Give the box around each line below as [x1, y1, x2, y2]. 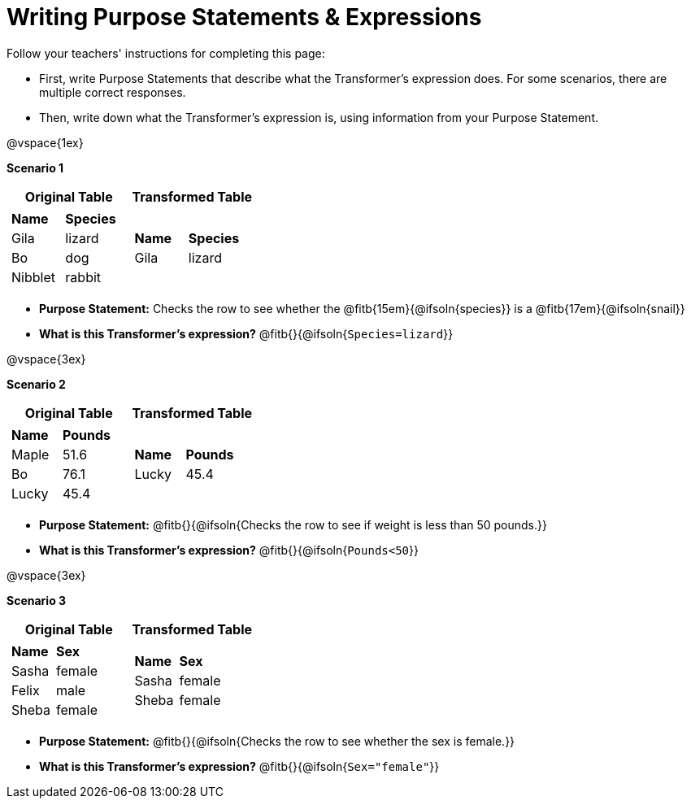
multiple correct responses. [39, 85, 186, 99]
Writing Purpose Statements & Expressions [7, 3, 482, 31]
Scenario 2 [7, 376, 66, 391]
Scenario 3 [7, 593, 67, 607]
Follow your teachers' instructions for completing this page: [7, 46, 325, 60]
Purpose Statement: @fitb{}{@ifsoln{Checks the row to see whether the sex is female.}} [39, 733, 515, 748]
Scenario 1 [7, 160, 64, 175]
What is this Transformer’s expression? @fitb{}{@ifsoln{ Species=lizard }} [39, 326, 454, 341]
